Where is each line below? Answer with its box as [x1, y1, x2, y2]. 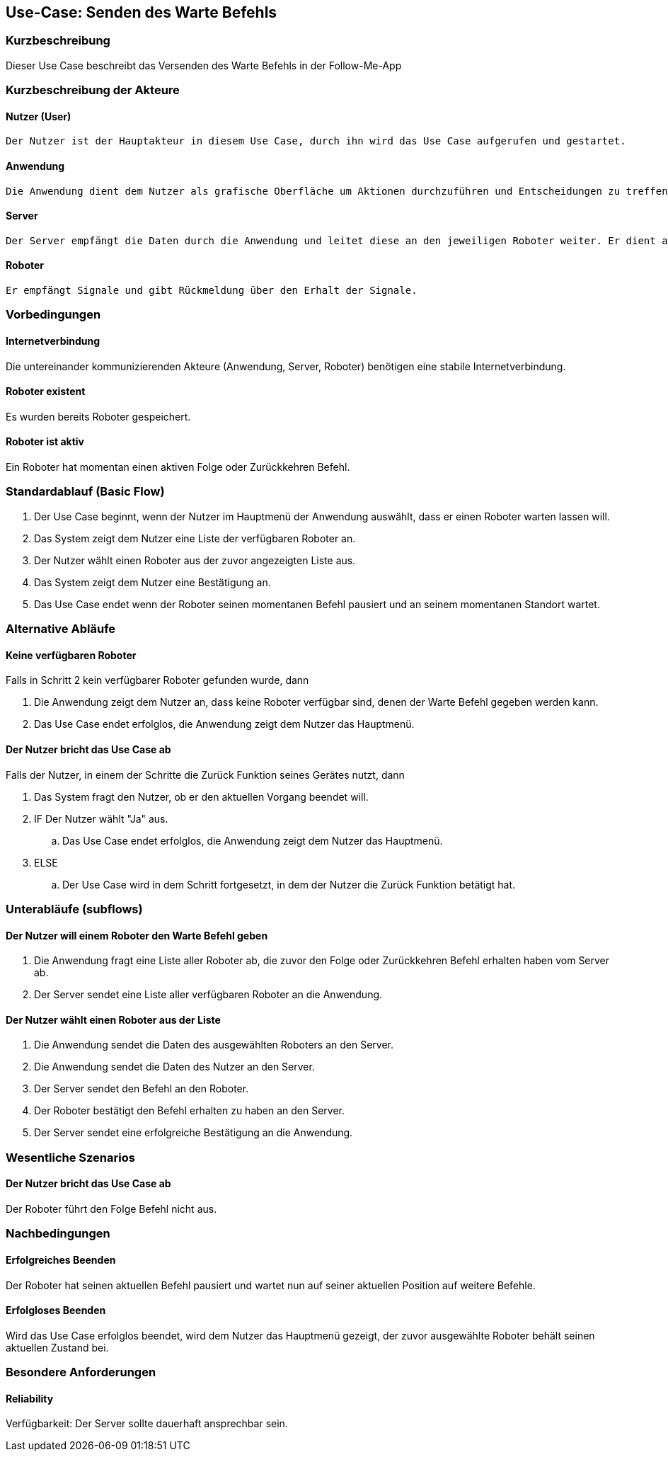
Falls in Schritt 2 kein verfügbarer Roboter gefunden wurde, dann [6, 674, 309, 687]
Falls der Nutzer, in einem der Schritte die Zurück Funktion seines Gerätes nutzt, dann [6, 768, 405, 781]
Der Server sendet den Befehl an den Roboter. [34, 1082, 249, 1095]
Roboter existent [6, 385, 86, 398]
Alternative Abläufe [6, 622, 116, 636]
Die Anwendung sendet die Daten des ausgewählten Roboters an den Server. [34, 1039, 394, 1051]
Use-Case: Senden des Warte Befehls [6, 4, 277, 21]
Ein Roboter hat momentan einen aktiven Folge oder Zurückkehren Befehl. [6, 461, 350, 474]
